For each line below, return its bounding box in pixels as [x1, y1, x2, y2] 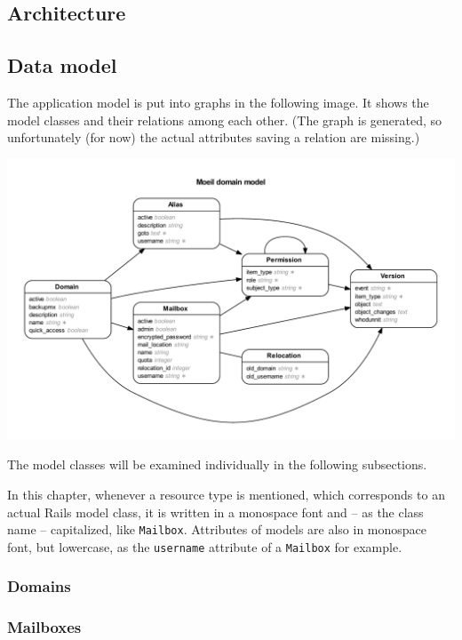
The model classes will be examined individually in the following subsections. [7, 455, 427, 474]
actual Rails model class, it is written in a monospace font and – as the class [7, 502, 424, 521]
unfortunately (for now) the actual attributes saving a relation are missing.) [7, 128, 420, 147]
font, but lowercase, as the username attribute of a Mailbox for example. [7, 537, 402, 556]
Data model [7, 52, 117, 79]
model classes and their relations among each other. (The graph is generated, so [7, 110, 442, 129]
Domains [7, 575, 71, 597]
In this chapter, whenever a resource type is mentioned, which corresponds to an [7, 484, 445, 503]
